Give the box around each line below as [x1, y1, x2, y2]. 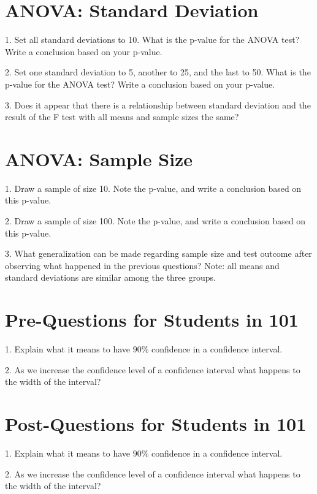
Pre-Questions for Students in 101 [5, 307, 299, 332]
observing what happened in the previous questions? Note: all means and [5, 259, 280, 272]
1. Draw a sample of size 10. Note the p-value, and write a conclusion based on [5, 181, 302, 194]
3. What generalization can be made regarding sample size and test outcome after [5, 247, 312, 260]
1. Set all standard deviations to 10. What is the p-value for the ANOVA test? [5, 33, 300, 46]
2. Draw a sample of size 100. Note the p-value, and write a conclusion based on [5, 215, 306, 227]
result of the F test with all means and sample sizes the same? [5, 110, 239, 123]
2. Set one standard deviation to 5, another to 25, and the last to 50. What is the [5, 66, 311, 78]
